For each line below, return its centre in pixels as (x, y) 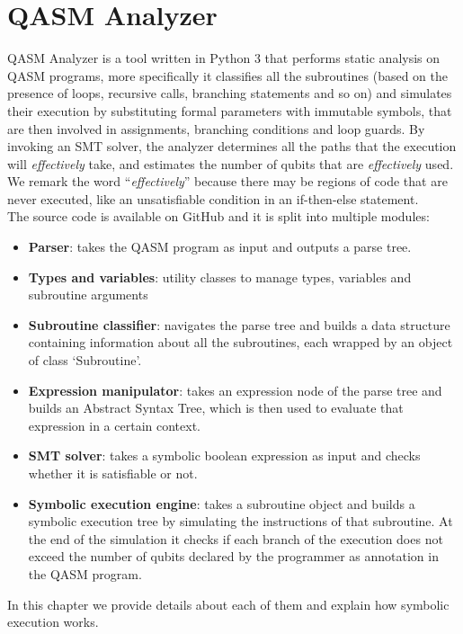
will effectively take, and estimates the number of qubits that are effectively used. (231, 163)
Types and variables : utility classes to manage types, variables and (220, 277)
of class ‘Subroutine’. (85, 360)
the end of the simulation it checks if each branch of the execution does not (236, 538)
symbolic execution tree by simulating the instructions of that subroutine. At (240, 521)
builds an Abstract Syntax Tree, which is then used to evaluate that (216, 408)
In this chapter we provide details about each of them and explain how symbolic (228, 604)
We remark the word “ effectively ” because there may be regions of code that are (227, 181)
